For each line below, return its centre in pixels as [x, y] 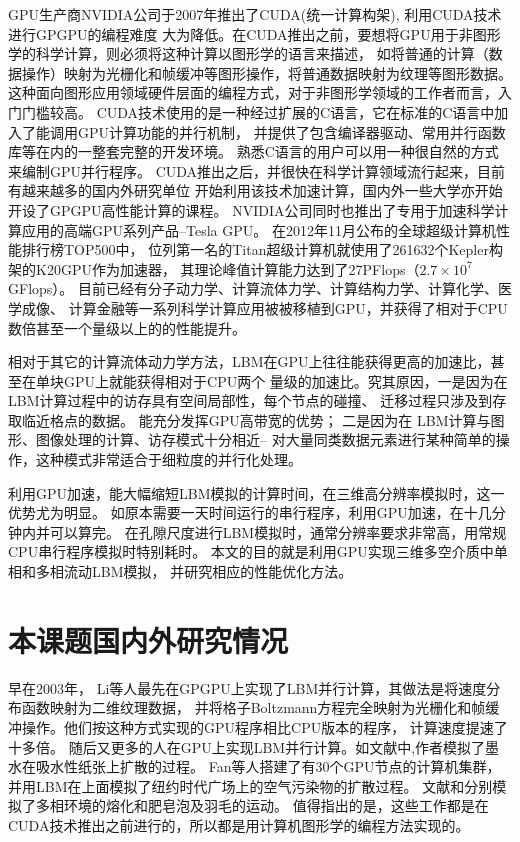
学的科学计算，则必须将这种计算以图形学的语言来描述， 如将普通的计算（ [248, 53]
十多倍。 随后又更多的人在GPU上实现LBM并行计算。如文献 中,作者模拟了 [247, 746]
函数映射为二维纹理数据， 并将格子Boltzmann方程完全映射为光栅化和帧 [253, 707]
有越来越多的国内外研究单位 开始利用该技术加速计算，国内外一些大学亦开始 [255, 190]
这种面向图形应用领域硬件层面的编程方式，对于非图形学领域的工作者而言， [253, 92]
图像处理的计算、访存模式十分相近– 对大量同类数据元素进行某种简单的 [265, 439]
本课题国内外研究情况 [148, 639]
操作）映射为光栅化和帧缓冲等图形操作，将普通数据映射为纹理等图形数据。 [266, 72]
